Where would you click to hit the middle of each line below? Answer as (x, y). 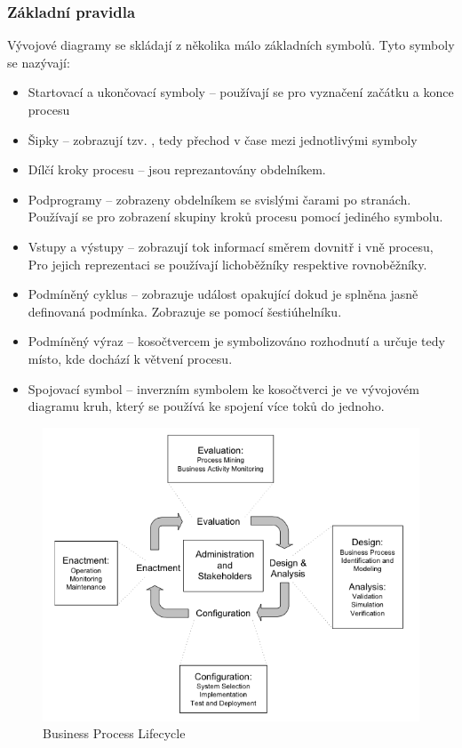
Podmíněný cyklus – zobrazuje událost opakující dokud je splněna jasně (223, 294)
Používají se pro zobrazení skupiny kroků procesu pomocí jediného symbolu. (235, 217)
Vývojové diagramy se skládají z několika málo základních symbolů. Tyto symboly (231, 45)
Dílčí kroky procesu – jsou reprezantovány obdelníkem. (177, 169)
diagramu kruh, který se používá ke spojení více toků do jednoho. (206, 406)
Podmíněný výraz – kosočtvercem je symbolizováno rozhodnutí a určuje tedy (236, 341)
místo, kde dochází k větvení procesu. (130, 358)
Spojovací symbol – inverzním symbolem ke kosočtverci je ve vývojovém (223, 388)
